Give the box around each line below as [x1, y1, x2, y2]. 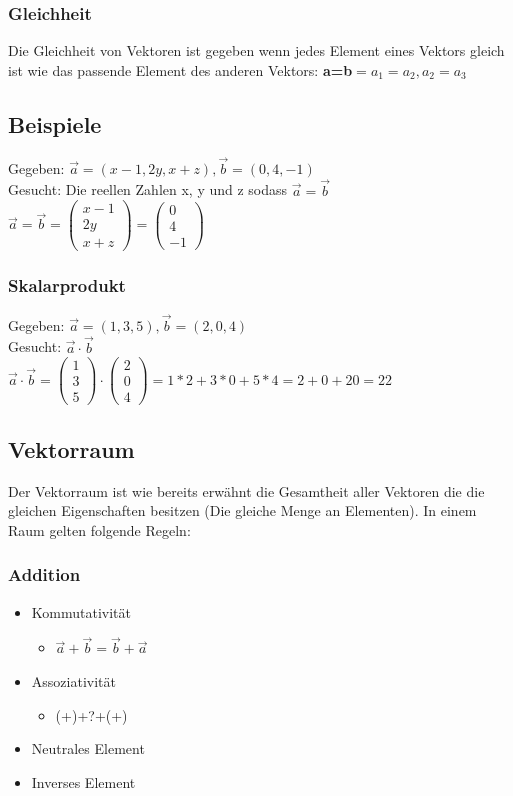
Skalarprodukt [8, 273, 126, 298]
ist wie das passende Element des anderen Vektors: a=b [8, 59, 353, 80]
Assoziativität [31, 671, 116, 691]
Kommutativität [31, 601, 131, 622]
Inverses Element [31, 771, 136, 792]
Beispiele [8, 108, 102, 139]
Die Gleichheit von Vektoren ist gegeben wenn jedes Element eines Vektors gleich [8, 40, 505, 61]
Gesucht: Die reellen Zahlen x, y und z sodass [8, 179, 288, 200]
